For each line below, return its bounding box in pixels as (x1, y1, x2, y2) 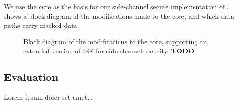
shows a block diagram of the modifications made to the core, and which (4, 11, 219, 21)
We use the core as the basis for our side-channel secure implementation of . (4, 1, 229, 11)
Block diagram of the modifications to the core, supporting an (23, 36, 207, 46)
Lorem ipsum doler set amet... (4, 92, 93, 102)
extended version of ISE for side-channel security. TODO (23, 46, 195, 56)
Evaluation (4, 69, 59, 84)
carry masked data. (22, 20, 79, 30)
